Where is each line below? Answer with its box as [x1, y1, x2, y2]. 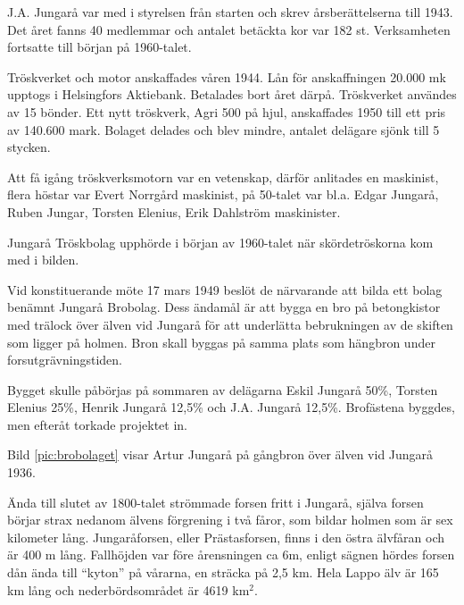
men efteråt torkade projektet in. [7, 415, 187, 433]
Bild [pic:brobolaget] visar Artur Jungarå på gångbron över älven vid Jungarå [7, 445, 434, 464]
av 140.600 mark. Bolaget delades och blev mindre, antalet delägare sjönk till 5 [7, 120, 440, 139]
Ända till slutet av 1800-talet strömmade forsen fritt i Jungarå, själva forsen [7, 492, 424, 511]
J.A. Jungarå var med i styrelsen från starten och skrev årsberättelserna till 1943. [7, 3, 453, 21]
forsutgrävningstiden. [7, 350, 122, 369]
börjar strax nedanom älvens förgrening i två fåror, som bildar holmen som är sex [7, 510, 453, 529]
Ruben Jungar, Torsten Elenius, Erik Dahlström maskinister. [7, 202, 341, 221]
